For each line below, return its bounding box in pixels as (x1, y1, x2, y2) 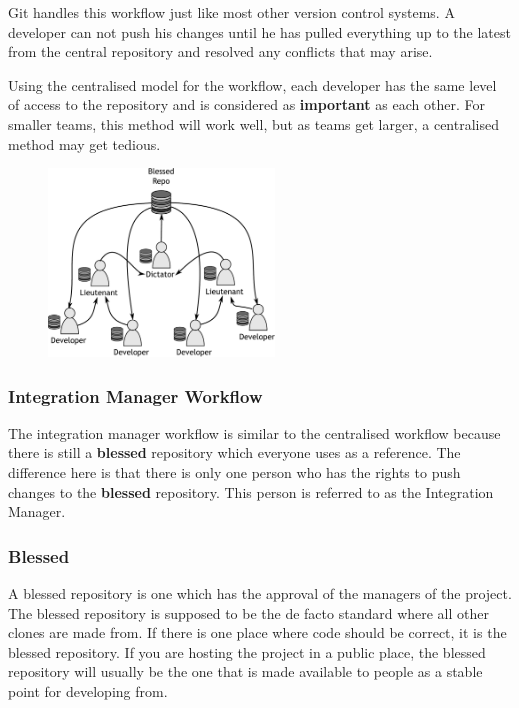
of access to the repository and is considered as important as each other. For (8, 94, 485, 115)
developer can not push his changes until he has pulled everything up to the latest (8, 21, 511, 42)
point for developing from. (8, 681, 168, 702)
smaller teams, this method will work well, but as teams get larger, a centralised (8, 113, 499, 134)
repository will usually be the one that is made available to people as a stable (8, 661, 483, 682)
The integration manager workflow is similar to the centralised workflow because (8, 422, 501, 443)
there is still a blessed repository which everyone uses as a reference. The (8, 442, 461, 463)
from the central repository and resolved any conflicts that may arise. (8, 41, 433, 62)
